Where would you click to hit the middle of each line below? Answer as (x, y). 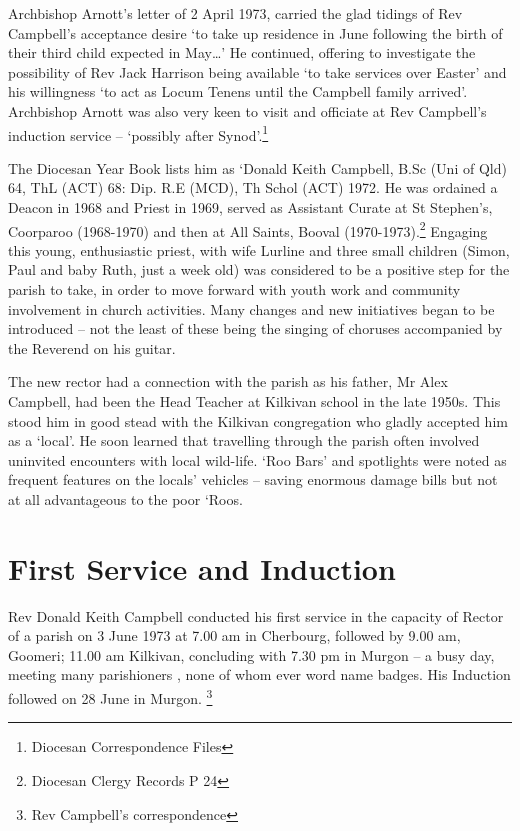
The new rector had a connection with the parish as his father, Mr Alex (228, 381)
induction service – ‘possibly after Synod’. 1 (138, 133)
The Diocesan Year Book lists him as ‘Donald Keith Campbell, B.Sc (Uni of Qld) (257, 167)
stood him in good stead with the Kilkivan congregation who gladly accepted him (258, 420)
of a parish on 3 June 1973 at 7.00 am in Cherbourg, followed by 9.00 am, (234, 635)
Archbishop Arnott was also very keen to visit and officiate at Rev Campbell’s (247, 110)
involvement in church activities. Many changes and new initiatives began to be (251, 308)
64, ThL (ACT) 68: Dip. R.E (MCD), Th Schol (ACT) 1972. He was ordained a (253, 187)
